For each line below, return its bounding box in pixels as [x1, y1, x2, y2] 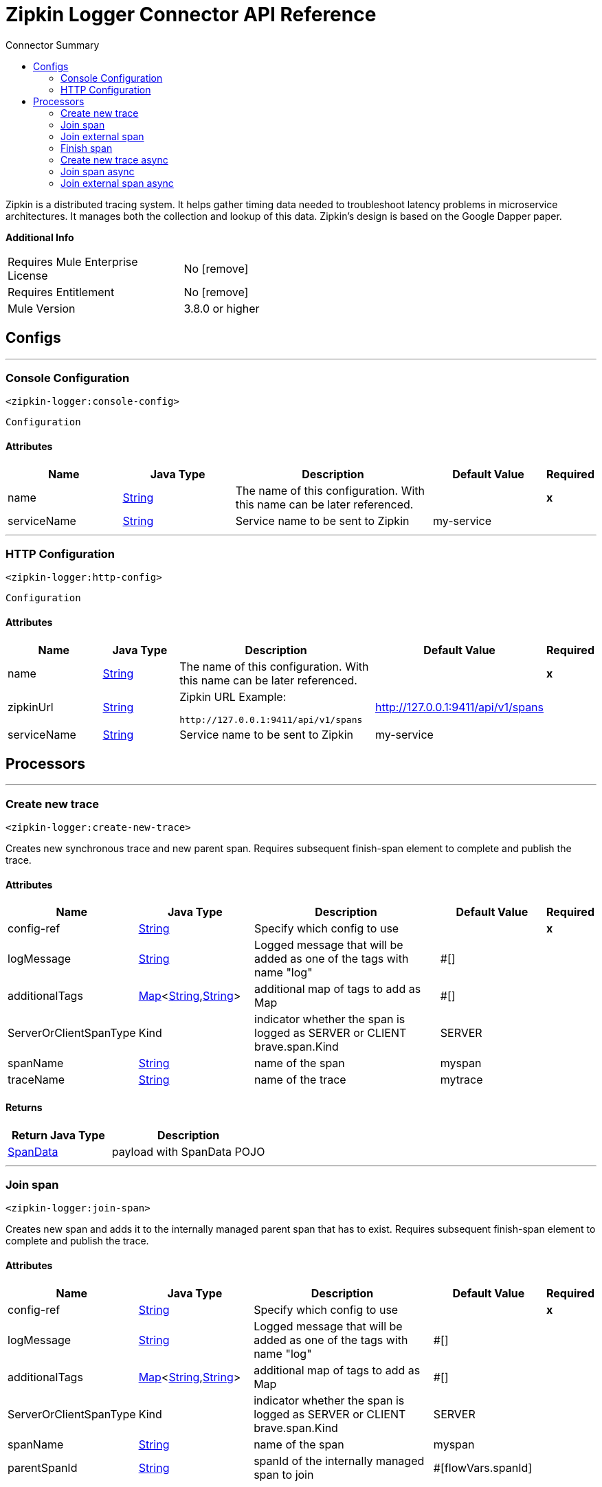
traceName [8, 1073, 65, 1087]
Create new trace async [60, 153, 168, 166]
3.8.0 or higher [183, 301, 260, 315]
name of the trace [254, 1073, 346, 1087]
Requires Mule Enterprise [8, 254, 138, 269]
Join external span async [60, 177, 174, 189]
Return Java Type [11, 1128, 105, 1142]
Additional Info [5, 231, 74, 243]
